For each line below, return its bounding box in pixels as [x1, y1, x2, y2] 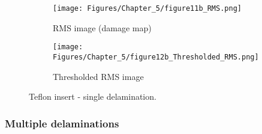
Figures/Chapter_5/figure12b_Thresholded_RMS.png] [53, 52, 259, 61]
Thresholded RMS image [53, 70, 144, 82]
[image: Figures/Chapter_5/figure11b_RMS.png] [53, 4, 242, 13]
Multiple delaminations [5, 115, 119, 130]
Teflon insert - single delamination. [29, 90, 156, 103]
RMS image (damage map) [53, 21, 152, 34]
